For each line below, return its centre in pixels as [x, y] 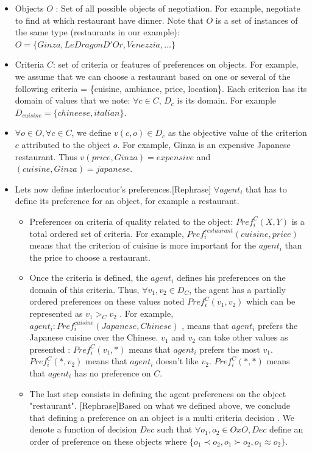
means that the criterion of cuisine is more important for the [143, 245]
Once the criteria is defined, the [89, 277]
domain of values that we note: [73, 100]
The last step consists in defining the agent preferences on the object [158, 393]
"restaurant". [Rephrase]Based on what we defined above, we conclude [160, 405]
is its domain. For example [227, 100]
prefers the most [230, 349]
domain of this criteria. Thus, [84, 289]
